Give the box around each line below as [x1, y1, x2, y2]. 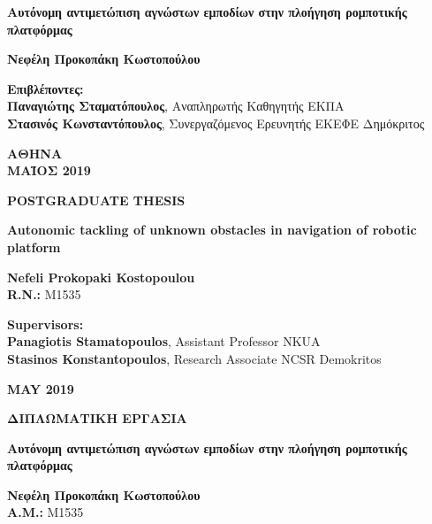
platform [7, 237, 61, 256]
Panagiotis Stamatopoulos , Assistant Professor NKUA [7, 332, 321, 351]
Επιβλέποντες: [7, 79, 84, 97]
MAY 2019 [7, 379, 74, 397]
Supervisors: [7, 314, 84, 333]
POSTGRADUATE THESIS [7, 190, 186, 209]
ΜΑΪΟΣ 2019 [7, 161, 91, 180]
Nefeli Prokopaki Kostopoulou [7, 267, 195, 286]
